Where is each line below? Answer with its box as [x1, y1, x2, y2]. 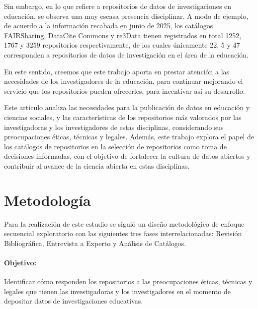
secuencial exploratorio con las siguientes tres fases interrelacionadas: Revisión [4, 228, 242, 239]
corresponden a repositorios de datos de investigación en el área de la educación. [4, 49, 249, 60]
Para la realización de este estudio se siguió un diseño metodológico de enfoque [4, 218, 245, 229]
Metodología [4, 189, 91, 210]
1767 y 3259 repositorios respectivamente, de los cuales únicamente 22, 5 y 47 [4, 40, 240, 50]
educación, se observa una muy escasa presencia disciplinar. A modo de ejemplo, [4, 10, 249, 21]
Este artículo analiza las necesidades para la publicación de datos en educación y [4, 102, 250, 113]
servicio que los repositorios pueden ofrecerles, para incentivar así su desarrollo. [4, 85, 245, 96]
